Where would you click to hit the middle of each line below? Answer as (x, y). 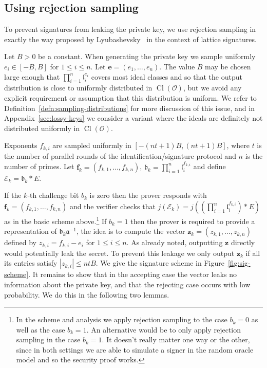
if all (253, 253)
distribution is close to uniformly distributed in (78, 88)
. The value (177, 66)
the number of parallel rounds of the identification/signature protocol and (120, 155)
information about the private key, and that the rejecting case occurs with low (127, 284)
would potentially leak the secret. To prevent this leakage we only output (119, 253)
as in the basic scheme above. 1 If (55, 220)
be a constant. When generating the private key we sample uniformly (147, 56)
